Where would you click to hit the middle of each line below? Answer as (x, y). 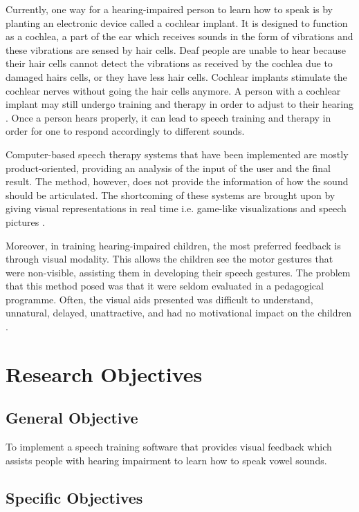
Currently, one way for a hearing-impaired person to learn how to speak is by (169, 9)
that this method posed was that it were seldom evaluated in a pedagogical (165, 286)
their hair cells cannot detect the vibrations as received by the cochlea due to (169, 63)
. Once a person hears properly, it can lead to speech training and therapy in (168, 117)
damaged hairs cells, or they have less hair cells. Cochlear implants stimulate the (176, 76)
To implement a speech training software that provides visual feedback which (169, 447)
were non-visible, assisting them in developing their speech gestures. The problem (178, 272)
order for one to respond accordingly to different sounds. (125, 131)
